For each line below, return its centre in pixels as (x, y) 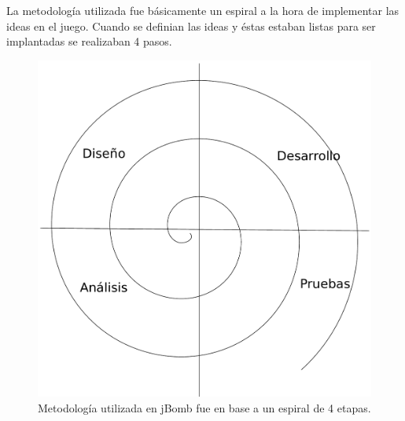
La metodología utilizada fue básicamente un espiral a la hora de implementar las (203, 10)
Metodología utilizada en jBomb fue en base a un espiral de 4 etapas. (204, 407)
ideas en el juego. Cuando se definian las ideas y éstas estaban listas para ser (191, 26)
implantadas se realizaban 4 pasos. (89, 41)
